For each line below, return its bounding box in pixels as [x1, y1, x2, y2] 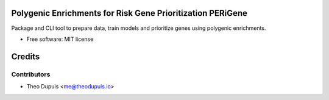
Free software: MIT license [26, 35, 94, 43]
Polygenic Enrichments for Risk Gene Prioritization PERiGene [11, 8, 248, 18]
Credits [11, 51, 40, 62]
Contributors [11, 70, 51, 79]
